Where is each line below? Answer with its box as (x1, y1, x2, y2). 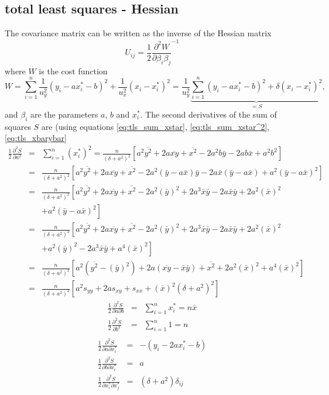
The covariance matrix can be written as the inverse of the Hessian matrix (5, 27, 272, 39)
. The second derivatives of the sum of (140, 108, 277, 120)
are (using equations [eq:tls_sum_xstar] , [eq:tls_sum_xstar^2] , (41, 120, 270, 132)
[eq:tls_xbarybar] (5, 132, 67, 144)
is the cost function (39, 64, 108, 77)
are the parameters (30, 108, 98, 120)
